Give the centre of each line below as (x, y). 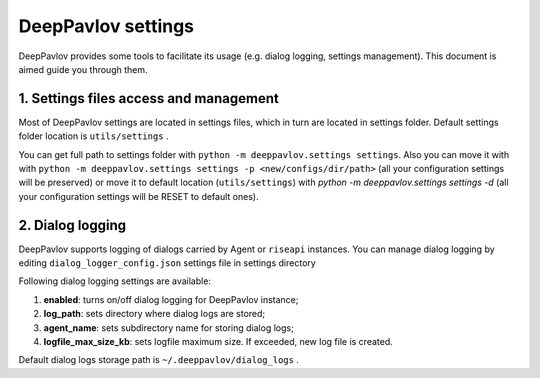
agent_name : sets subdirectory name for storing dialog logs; (168, 327)
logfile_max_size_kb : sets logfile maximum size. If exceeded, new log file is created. (218, 342)
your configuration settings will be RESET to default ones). (138, 196)
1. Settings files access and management (148, 98)
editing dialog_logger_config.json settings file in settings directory (167, 263)
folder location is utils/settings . (93, 136)
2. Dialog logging (72, 225)
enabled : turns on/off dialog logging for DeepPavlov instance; (171, 299)
